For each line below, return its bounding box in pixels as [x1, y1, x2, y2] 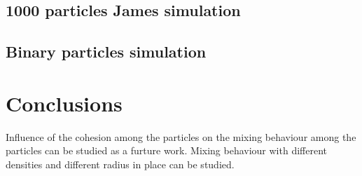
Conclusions [6, 88, 123, 117]
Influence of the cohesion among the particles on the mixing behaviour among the [6, 129, 356, 144]
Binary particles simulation [6, 41, 207, 62]
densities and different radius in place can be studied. [6, 156, 235, 171]
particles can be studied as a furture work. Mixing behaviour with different [6, 143, 328, 158]
